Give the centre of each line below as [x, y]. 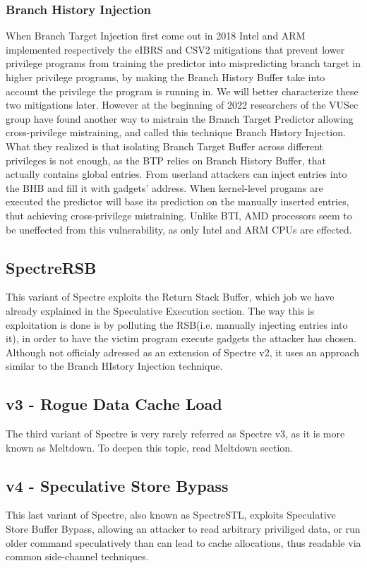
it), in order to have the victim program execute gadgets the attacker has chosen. [181, 338]
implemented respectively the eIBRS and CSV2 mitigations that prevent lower [175, 49]
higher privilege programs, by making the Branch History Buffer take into [166, 77]
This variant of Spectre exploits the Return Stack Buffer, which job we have [170, 297]
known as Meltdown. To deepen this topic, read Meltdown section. [150, 447]
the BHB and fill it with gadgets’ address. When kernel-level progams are [164, 187]
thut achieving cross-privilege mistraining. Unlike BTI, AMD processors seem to [179, 215]
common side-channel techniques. [77, 556]
